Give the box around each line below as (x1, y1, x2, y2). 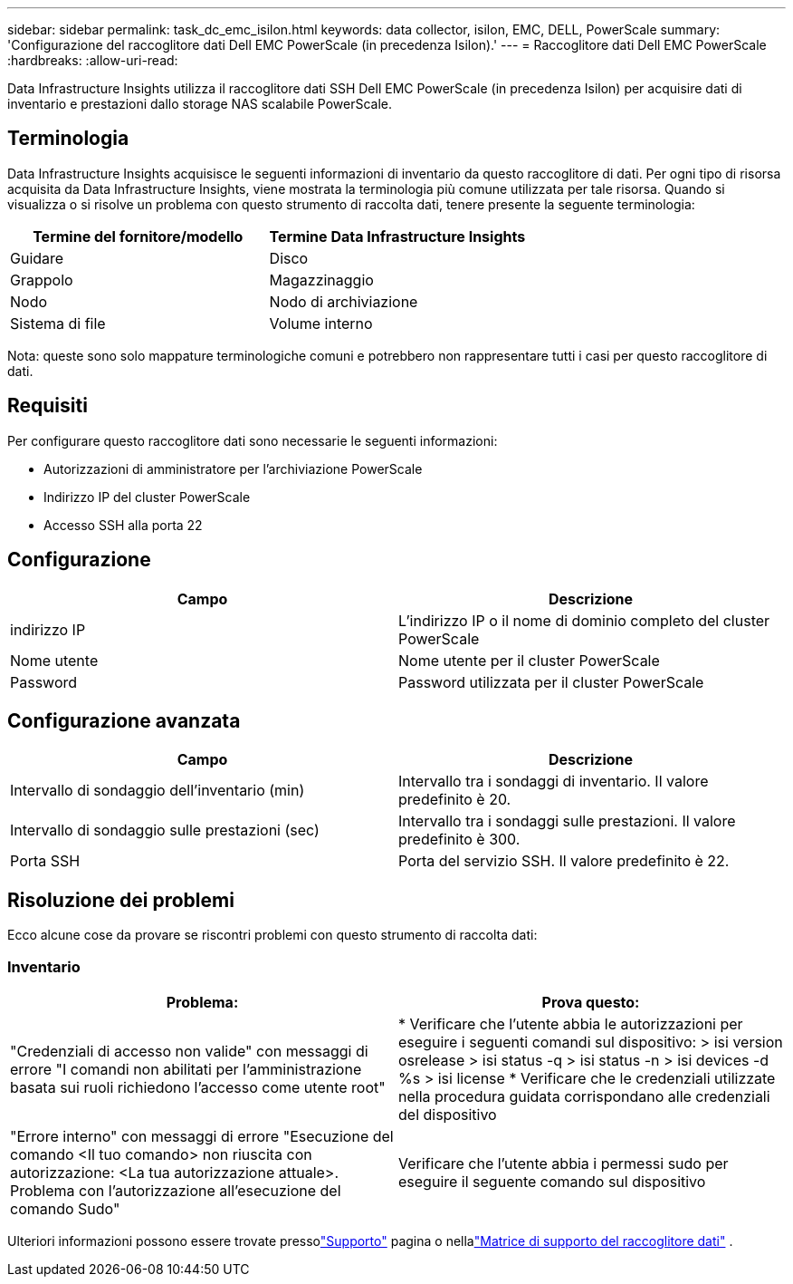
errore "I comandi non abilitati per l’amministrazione (10, 1059, 362, 1078)
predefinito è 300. (398, 830, 521, 849)
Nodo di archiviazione (269, 292, 418, 311)
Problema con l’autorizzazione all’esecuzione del (10, 1181, 341, 1200)
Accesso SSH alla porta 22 (43, 516, 203, 533)
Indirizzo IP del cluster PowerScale (43, 488, 251, 505)
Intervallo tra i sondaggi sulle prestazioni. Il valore (398, 812, 736, 831)
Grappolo (10, 270, 73, 289)
